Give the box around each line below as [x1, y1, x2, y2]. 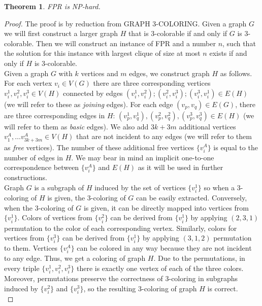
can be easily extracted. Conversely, [136, 192, 247, 203]
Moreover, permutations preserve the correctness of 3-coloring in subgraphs [4, 273, 238, 284]
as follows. [220, 67, 252, 78]
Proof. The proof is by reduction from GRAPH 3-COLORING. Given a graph [4, 18, 247, 28]
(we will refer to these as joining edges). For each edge [4, 98, 173, 109]
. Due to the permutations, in [153, 253, 245, 263]
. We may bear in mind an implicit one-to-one [71, 152, 214, 162]
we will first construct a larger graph [4, 28, 118, 39]
